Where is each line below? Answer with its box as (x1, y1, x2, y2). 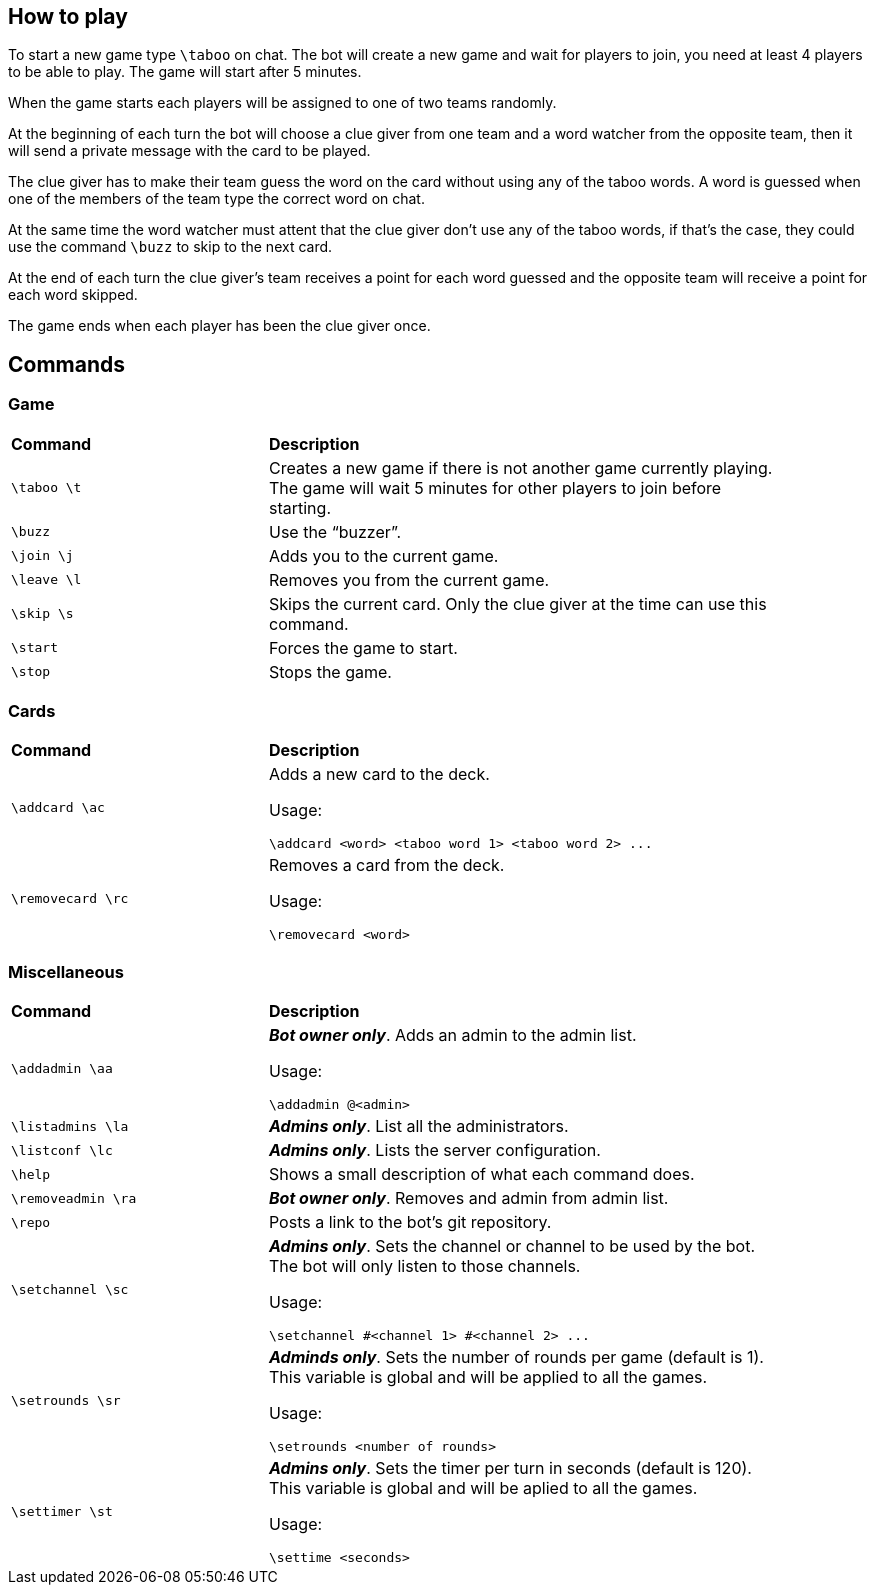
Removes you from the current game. (268, 569, 550, 590)
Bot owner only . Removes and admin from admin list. (268, 1188, 669, 1209)
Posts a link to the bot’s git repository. (268, 1212, 552, 1233)
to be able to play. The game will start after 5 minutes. (8, 63, 362, 81)
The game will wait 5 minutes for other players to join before (268, 477, 722, 498)
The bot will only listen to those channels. (268, 1256, 581, 1277)
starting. (268, 497, 331, 518)
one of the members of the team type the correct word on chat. (8, 190, 425, 208)
